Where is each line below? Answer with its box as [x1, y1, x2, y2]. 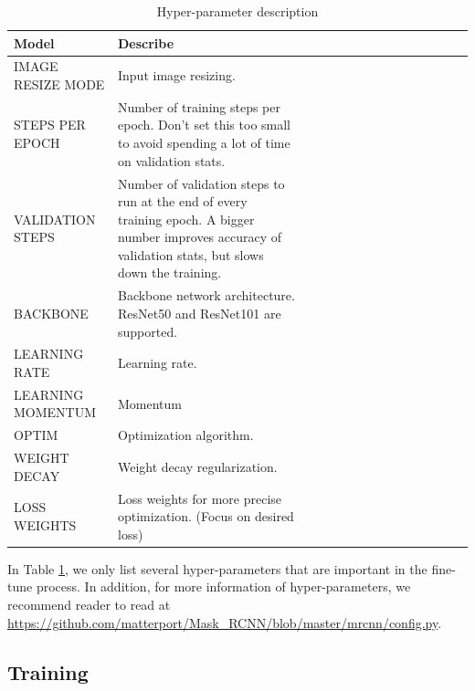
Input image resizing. [117, 66, 236, 85]
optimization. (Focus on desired [117, 507, 294, 526]
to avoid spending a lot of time [117, 133, 290, 152]
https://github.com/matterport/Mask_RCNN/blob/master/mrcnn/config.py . [7, 612, 442, 632]
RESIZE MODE [14, 75, 105, 94]
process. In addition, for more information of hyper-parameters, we [36, 577, 411, 596]
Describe [117, 33, 174, 52]
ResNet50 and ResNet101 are [117, 303, 281, 322]
